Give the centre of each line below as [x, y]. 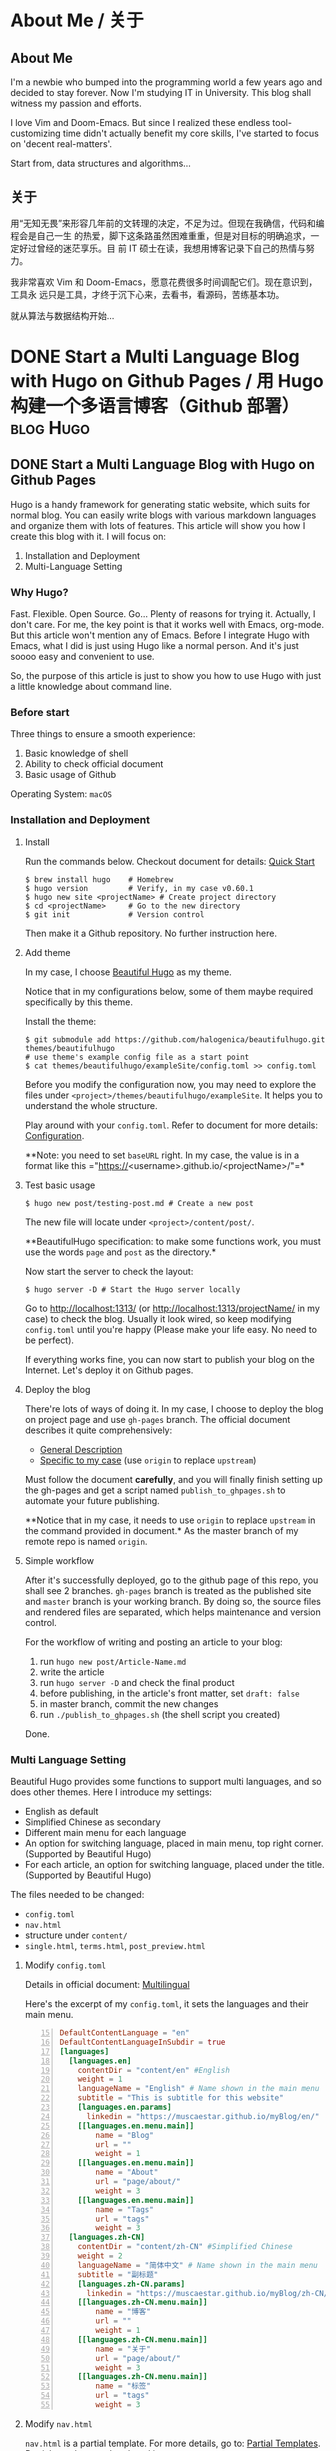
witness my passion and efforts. [76, 103]
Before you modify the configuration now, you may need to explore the [170, 1084]
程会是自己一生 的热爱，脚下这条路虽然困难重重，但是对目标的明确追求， [160, 235]
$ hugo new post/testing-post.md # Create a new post [139, 1203]
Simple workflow [59, 1560]
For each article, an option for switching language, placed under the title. [174, 1864]
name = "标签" [123, 2386]
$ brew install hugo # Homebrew [99, 879]
